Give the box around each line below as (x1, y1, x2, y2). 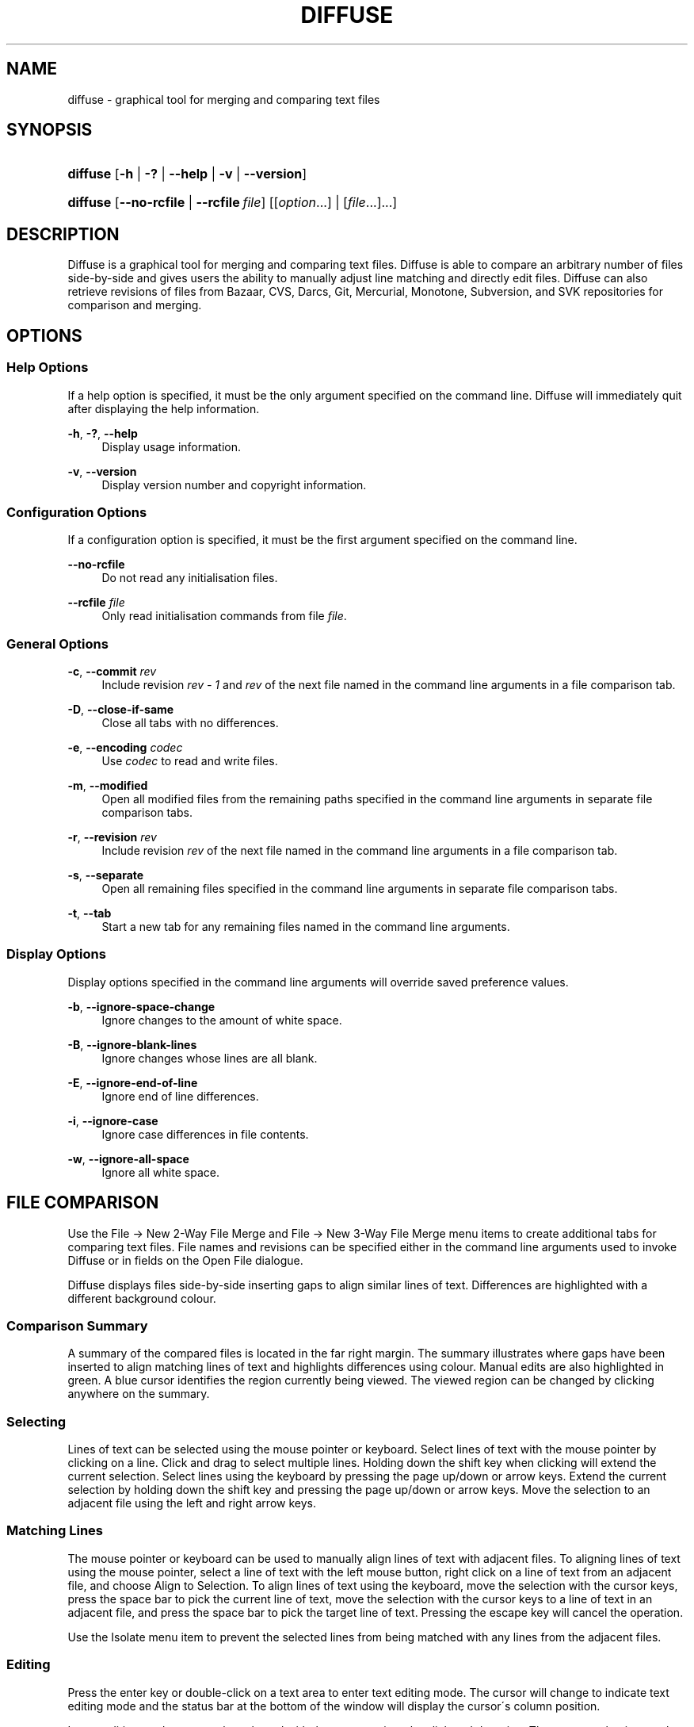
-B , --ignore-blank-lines (67, 1037, 197, 1051)
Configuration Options (6, 504, 147, 520)
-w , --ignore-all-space (67, 1151, 189, 1166)
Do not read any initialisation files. (101, 571, 278, 585)
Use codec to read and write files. (101, 754, 278, 768)
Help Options (6, 359, 89, 376)
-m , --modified (67, 779, 148, 792)
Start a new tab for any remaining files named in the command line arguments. (101, 920, 510, 933)
